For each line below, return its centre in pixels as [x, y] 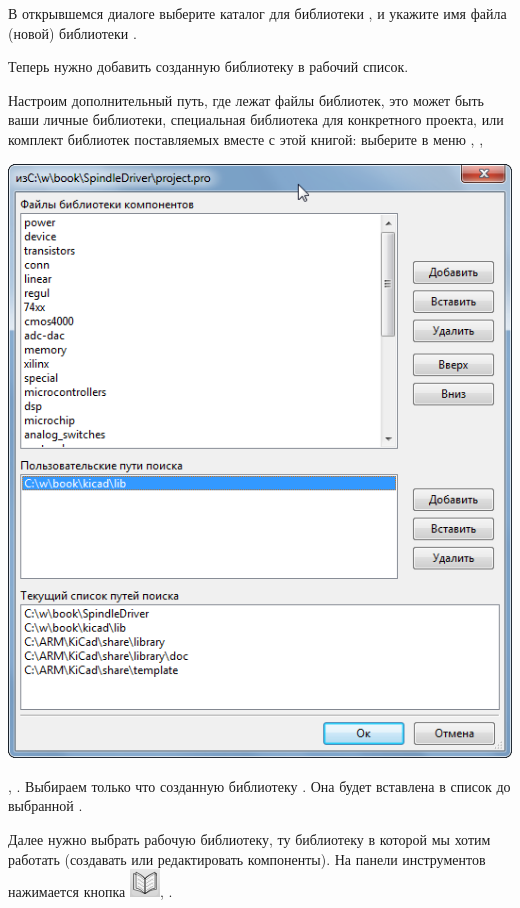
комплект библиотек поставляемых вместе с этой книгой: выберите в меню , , [246, 138]
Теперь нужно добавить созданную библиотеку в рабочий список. [208, 66]
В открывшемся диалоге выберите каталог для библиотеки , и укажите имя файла [257, 13]
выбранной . [45, 805]
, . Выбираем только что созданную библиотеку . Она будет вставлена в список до [259, 785]
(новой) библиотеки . [72, 32]
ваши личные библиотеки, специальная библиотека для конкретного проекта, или [256, 119]
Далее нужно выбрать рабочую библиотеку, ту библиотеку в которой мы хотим [249, 838]
